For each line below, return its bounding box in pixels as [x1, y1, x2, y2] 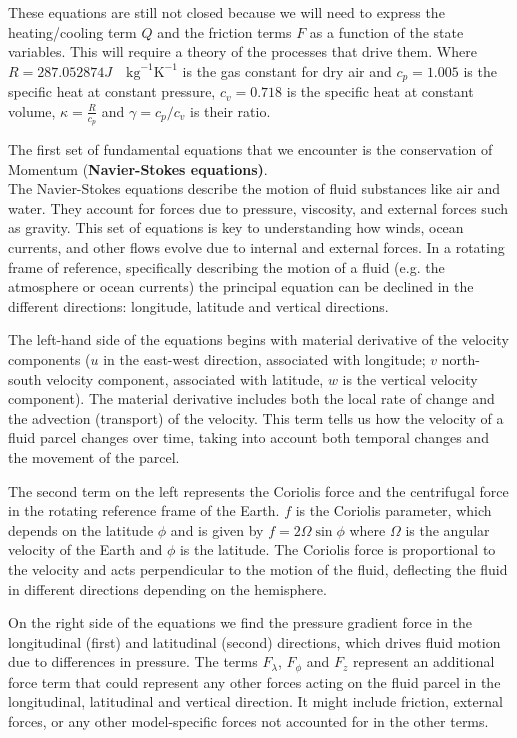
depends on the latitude [8, 519, 154, 540]
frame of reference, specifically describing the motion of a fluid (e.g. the [8, 256, 445, 277]
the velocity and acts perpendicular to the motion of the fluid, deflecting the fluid [8, 558, 508, 579]
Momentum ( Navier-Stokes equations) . [8, 158, 268, 179]
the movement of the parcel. [8, 446, 180, 467]
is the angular [405, 519, 490, 540]
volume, [8, 100, 56, 121]
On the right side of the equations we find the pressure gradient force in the [8, 612, 473, 633]
